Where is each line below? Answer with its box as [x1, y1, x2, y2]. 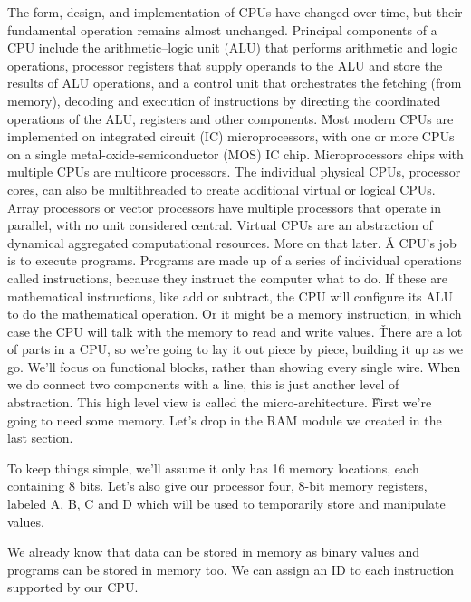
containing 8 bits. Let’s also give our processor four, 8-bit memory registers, [7, 476, 428, 495]
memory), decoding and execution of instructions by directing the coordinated [7, 91, 441, 110]
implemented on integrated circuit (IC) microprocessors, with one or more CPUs [7, 127, 455, 146]
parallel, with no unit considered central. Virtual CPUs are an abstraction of [7, 215, 433, 234]
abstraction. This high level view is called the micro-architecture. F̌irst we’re [7, 393, 432, 412]
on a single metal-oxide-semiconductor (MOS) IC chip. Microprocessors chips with [7, 144, 464, 163]
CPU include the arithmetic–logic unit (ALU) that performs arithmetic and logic [7, 38, 457, 57]
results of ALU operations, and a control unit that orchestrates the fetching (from [7, 73, 462, 92]
